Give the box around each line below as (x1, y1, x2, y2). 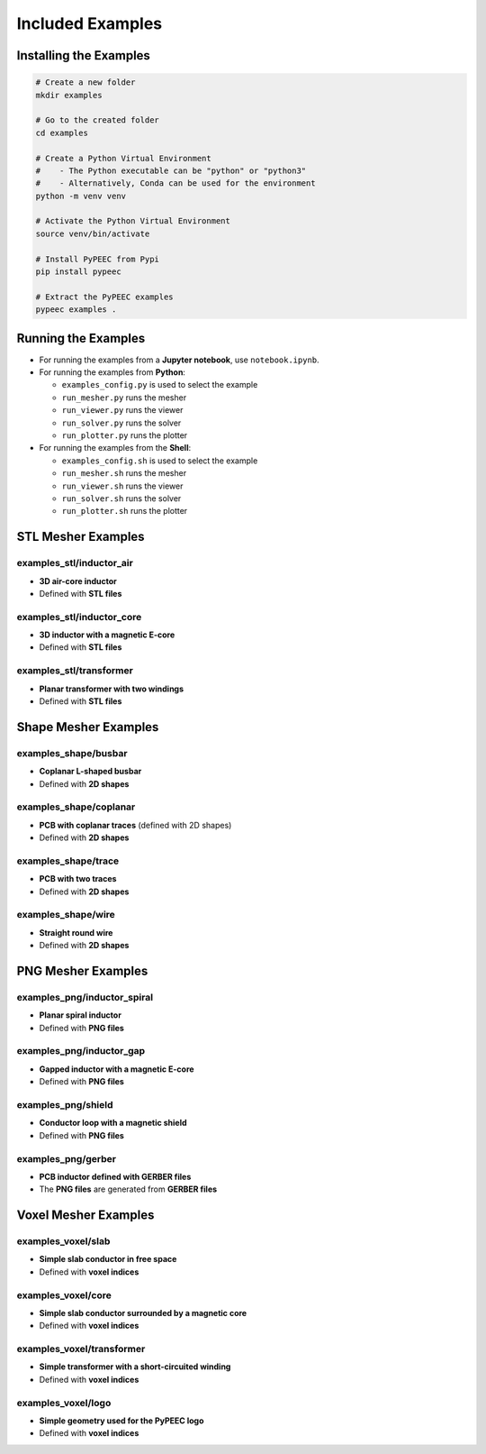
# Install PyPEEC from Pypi (35, 253, 159, 264)
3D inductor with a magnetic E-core (39, 629, 175, 640)
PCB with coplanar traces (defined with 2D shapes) (39, 819, 232, 830)
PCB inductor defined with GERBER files (39, 1171, 192, 1182)
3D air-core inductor (39, 575, 117, 586)
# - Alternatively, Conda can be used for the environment (35, 178, 316, 188)
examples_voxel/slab (16, 1235, 111, 1248)
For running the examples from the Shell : (39, 443, 192, 453)
